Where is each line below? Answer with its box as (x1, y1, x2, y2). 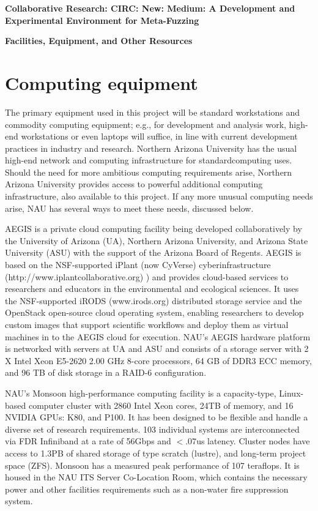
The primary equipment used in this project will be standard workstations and (5, 105, 300, 118)
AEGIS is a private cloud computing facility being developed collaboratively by (5, 222, 302, 235)
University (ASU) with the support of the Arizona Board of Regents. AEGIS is (5, 246, 301, 259)
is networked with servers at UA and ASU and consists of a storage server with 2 (5, 342, 309, 355)
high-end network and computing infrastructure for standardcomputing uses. (5, 154, 292, 166)
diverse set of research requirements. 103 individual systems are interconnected (5, 422, 300, 435)
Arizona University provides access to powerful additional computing (5, 177, 263, 190)
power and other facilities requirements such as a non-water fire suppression (5, 482, 289, 495)
